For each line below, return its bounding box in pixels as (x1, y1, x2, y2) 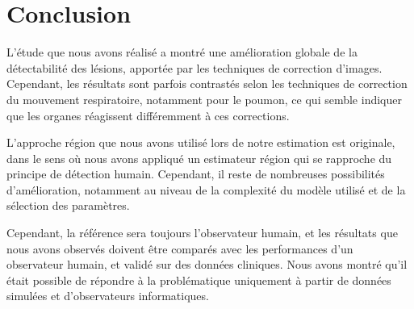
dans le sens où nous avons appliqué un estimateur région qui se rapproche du (6, 149, 392, 166)
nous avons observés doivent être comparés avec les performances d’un (6, 240, 353, 257)
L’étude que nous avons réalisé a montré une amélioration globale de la (6, 44, 358, 61)
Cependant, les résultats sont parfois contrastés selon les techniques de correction (6, 75, 408, 92)
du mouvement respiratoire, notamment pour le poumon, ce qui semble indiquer (6, 90, 402, 107)
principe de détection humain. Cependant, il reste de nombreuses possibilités (6, 165, 385, 182)
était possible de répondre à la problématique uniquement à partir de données (6, 271, 391, 288)
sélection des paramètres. (6, 197, 130, 214)
